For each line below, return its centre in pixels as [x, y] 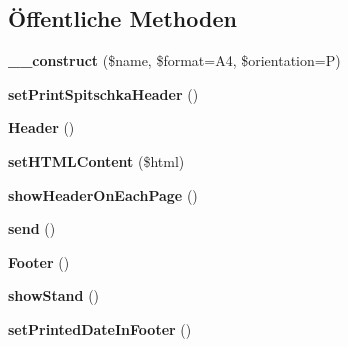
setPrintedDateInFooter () [100, 328]
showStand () [54, 295]
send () [32, 228]
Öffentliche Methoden [122, 18]
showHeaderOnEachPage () [103, 194]
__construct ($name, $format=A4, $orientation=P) [174, 60]
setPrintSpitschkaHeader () [103, 93]
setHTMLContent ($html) [96, 160]
